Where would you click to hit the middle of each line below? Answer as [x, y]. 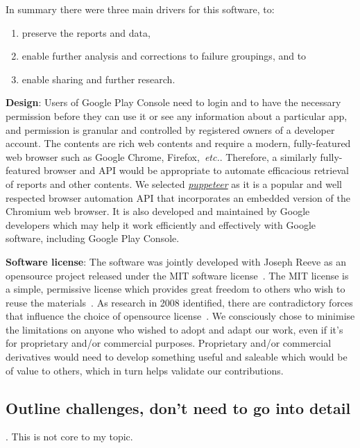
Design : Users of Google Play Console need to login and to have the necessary [173, 102]
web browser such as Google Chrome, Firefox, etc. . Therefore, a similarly [161, 156]
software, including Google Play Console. [93, 238]
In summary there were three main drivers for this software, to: [140, 9]
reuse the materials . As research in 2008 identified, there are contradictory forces [179, 302]
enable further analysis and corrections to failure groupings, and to [164, 56]
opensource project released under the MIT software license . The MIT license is [177, 275]
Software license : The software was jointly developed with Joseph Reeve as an [176, 261]
